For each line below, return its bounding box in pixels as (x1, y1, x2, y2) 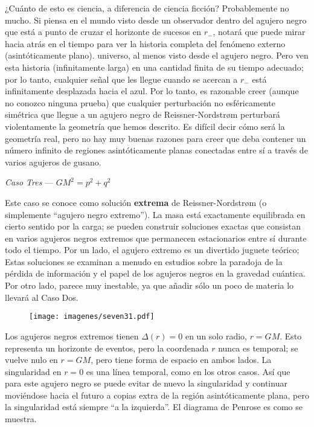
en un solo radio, (185, 329, 247, 342)
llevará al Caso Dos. (5, 291, 78, 303)
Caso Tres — (5, 176, 54, 188)
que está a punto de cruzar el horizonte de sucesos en (5, 25, 202, 38)
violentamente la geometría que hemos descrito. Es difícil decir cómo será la (5, 120, 285, 132)
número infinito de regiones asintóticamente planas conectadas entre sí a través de (5, 144, 308, 156)
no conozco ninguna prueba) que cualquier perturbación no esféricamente (5, 96, 275, 109)
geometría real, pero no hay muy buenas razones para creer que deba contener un (5, 132, 306, 144)
